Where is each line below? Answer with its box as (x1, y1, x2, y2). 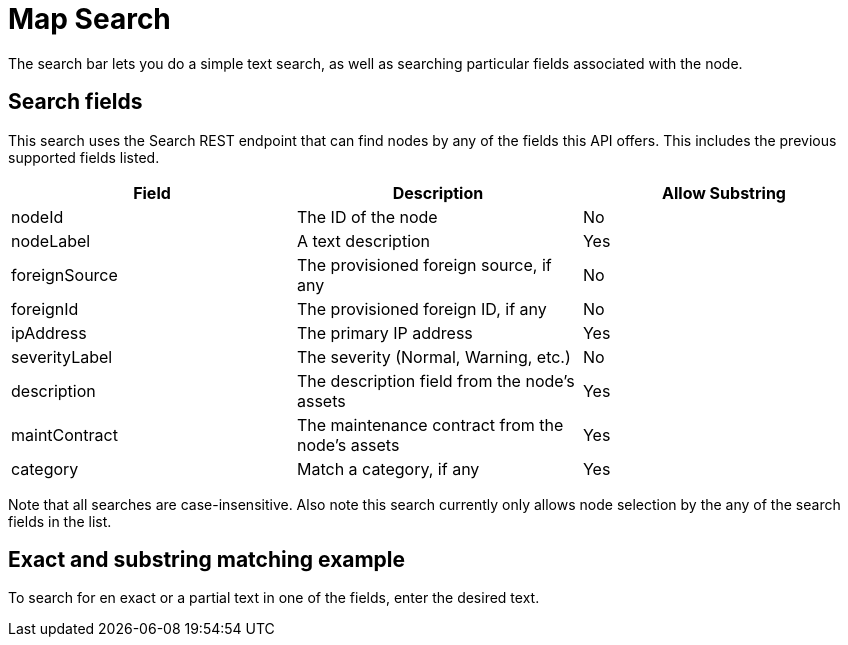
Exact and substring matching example (8, 547, 406, 573)
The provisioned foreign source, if (296, 254, 552, 275)
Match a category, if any (296, 458, 480, 479)
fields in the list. (8, 512, 112, 530)
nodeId (11, 206, 64, 227)
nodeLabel (11, 230, 91, 251)
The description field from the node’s (296, 370, 575, 391)
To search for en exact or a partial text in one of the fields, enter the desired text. (8, 589, 540, 607)
